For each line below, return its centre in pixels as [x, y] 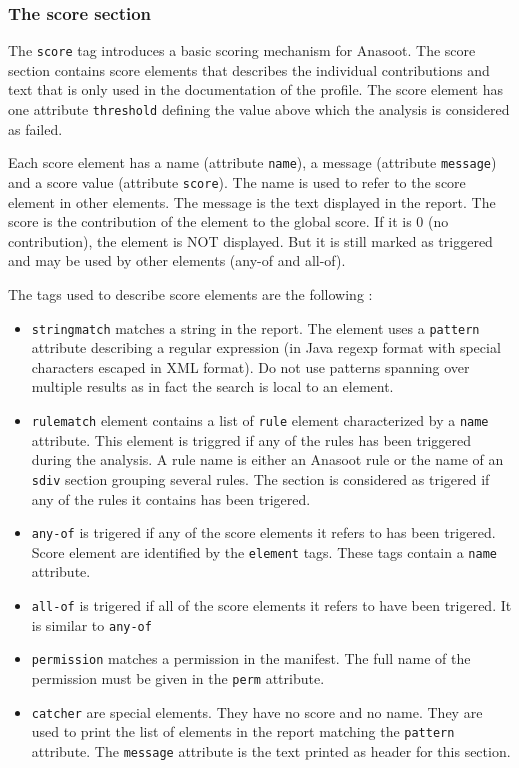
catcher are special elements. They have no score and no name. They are [257, 711]
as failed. [35, 128]
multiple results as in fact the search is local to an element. [212, 386]
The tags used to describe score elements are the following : [190, 294]
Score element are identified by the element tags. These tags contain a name [264, 551]
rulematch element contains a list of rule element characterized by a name [260, 420]
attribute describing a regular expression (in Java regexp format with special [266, 347]
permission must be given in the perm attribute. [178, 678]
